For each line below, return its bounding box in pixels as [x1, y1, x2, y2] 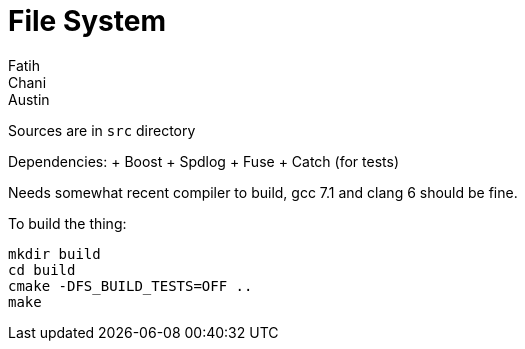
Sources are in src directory [8, 121, 196, 139]
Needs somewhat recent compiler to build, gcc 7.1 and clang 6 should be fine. [8, 183, 518, 201]
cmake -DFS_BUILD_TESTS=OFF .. [8, 277, 253, 294]
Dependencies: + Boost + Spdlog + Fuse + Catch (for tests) [8, 152, 400, 170]
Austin [8, 90, 50, 108]
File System [8, 4, 167, 38]
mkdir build [8, 245, 101, 262]
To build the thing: [8, 214, 127, 232]
